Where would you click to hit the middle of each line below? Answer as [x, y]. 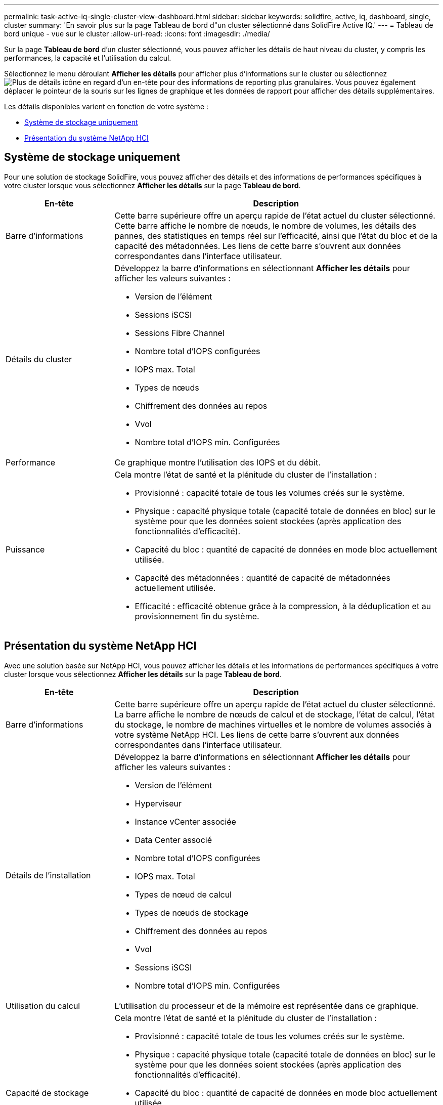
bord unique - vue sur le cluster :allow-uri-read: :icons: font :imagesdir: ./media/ [137, 34]
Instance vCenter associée [185, 821]
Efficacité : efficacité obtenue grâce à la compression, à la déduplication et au [283, 606]
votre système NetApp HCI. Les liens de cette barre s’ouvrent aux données [257, 734]
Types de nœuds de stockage [191, 912]
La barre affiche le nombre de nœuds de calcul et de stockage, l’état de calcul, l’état [275, 714]
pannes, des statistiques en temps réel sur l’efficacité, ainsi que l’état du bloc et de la [276, 236]
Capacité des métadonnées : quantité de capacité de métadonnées [262, 578]
